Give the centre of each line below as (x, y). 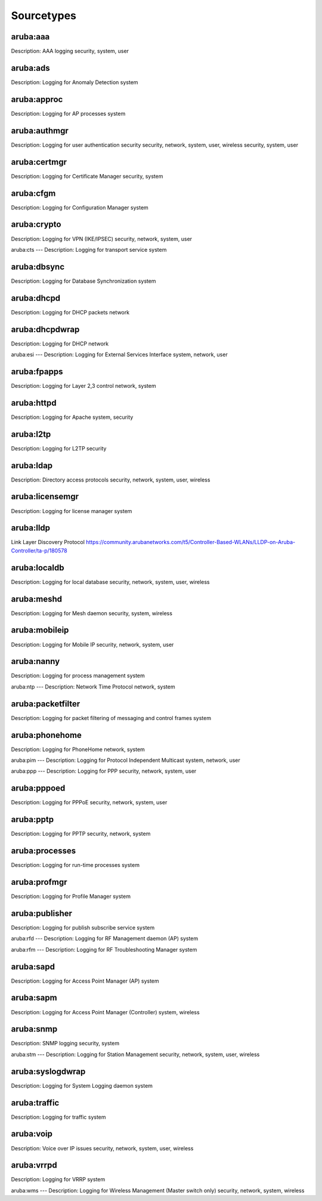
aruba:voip (32, 1134)
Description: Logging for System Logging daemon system (82, 1085)
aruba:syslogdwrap (48, 1071)
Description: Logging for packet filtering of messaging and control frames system (111, 718)
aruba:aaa (30, 37)
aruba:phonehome (46, 735)
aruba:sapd (33, 967)
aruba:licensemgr (45, 497)
